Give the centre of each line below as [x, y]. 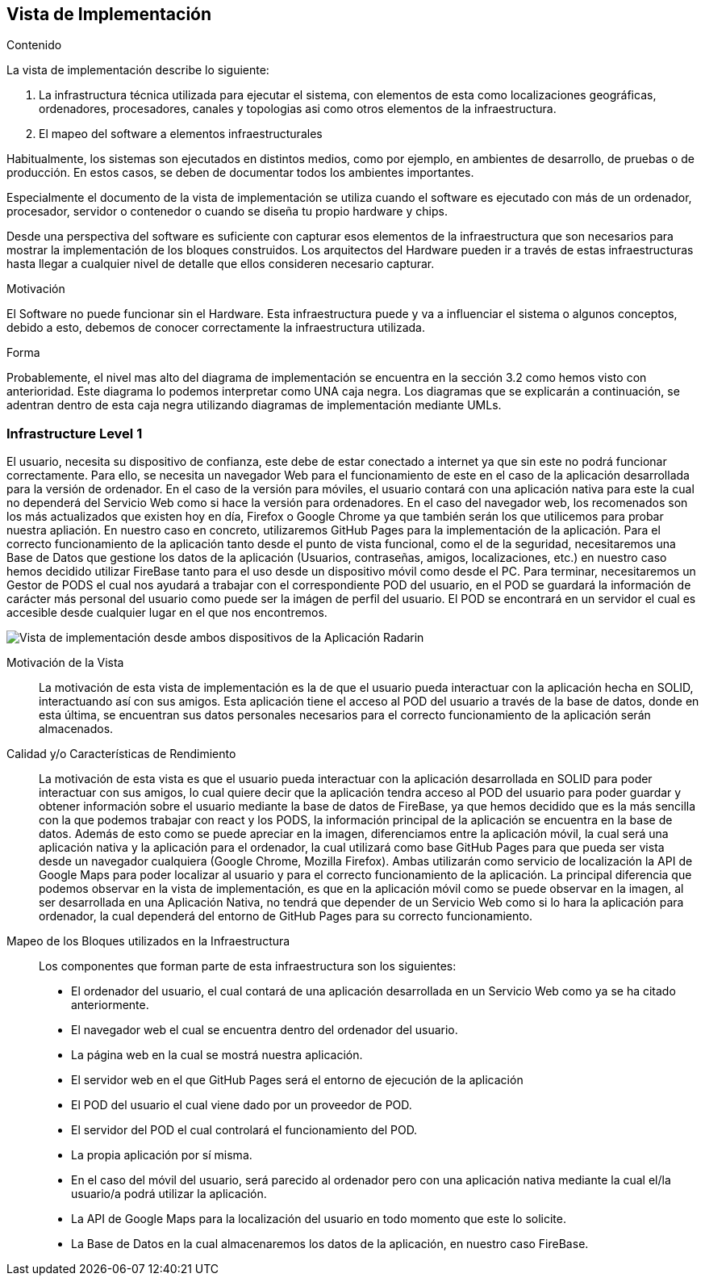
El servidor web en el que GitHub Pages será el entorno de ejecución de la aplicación [297, 1080]
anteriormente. [110, 1005]
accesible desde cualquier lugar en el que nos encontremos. [167, 613]
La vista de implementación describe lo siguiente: [138, 70]
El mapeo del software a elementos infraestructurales [181, 134]
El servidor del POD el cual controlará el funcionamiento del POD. [244, 1130]
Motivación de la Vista [65, 663]
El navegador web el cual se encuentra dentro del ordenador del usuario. [265, 1030]
